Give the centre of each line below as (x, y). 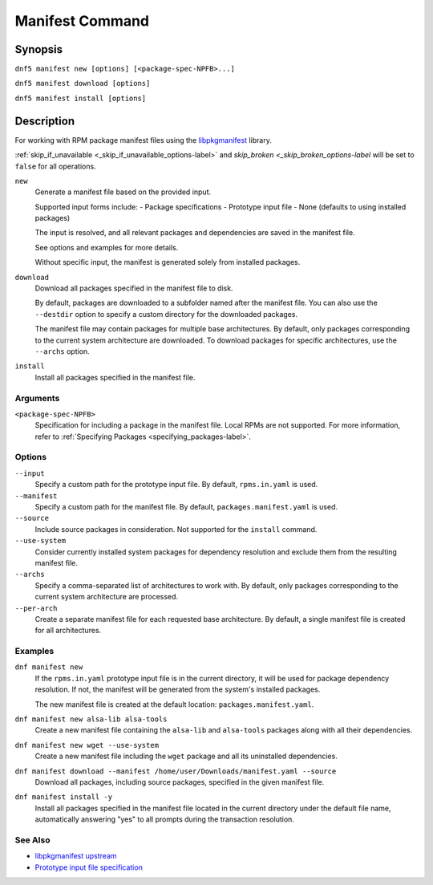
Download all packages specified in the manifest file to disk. (134, 288)
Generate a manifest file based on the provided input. (123, 192)
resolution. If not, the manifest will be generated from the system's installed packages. (178, 689)
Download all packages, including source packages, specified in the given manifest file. (180, 781)
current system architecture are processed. (107, 597)
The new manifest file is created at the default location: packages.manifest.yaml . (174, 704)
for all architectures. (68, 631)
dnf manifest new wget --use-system (87, 745)
